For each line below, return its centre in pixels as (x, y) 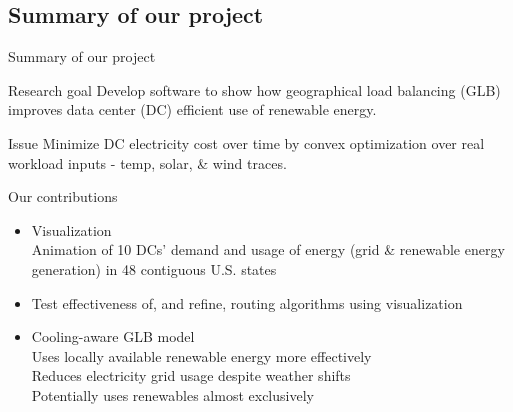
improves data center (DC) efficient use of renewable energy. (192, 109)
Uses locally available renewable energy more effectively (201, 355)
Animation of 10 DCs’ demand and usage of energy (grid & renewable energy (268, 249)
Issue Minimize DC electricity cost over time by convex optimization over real (246, 142)
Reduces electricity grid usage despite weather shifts (191, 375)
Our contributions (63, 196)
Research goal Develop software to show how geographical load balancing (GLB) (254, 89)
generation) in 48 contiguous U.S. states (154, 268)
